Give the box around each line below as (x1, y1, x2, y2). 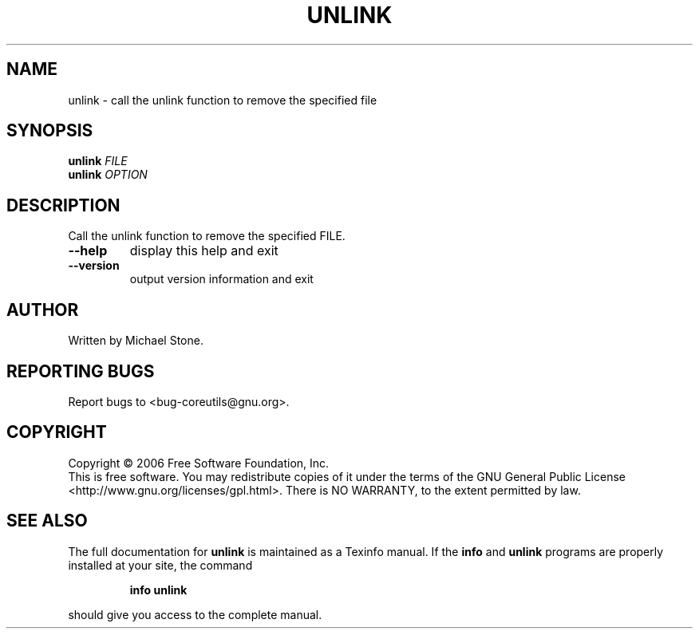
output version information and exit (129, 272, 314, 286)
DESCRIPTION (6, 195, 120, 215)
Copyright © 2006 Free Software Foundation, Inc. (68, 456, 330, 470)
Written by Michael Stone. (68, 333, 203, 348)
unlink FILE (68, 154, 128, 168)
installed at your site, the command (68, 558, 253, 572)
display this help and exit (129, 243, 278, 259)
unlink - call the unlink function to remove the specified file (68, 93, 377, 107)
